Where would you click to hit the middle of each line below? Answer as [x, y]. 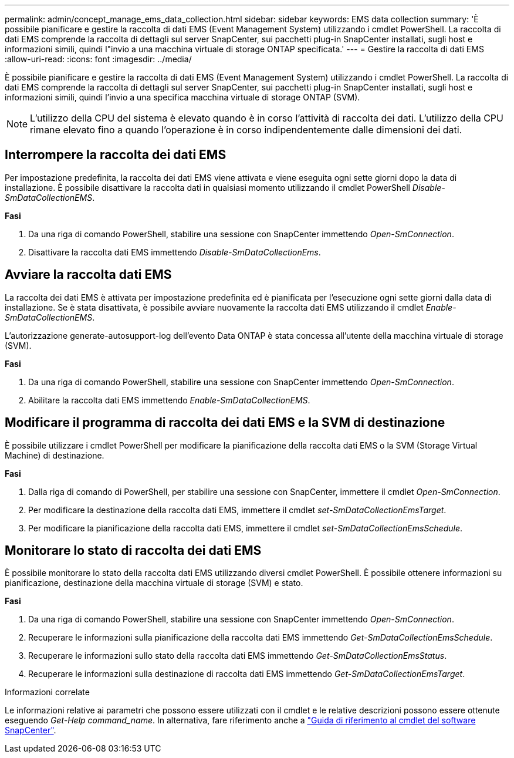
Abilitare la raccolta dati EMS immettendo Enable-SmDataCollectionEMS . [169, 400]
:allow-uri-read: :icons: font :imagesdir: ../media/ [98, 59]
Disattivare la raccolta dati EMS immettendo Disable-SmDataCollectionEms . [175, 252]
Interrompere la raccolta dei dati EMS [116, 155]
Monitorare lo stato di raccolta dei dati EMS [133, 550]
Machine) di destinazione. [55, 455]
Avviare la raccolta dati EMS [88, 275]
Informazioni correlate [47, 692]
